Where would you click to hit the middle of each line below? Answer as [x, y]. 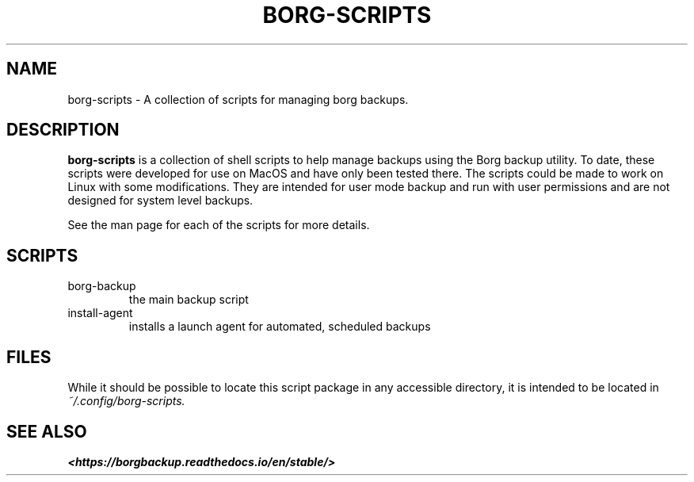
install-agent [100, 313]
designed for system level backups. [160, 201]
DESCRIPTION [63, 130]
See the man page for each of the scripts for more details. [219, 225]
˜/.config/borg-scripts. [126, 401]
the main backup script [189, 300]
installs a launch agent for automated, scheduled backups [280, 327]
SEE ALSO [47, 431]
